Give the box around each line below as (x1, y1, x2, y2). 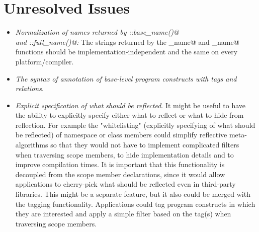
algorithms (15, 139, 48, 150)
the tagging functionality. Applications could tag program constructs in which (15, 198, 255, 209)
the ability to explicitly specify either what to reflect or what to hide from (15, 110, 244, 120)
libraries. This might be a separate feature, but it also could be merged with (15, 189, 250, 199)
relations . (15, 83, 44, 94)
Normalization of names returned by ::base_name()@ (15, 27, 179, 37)
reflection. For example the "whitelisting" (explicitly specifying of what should (15, 119, 255, 130)
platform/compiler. (15, 56, 74, 66)
